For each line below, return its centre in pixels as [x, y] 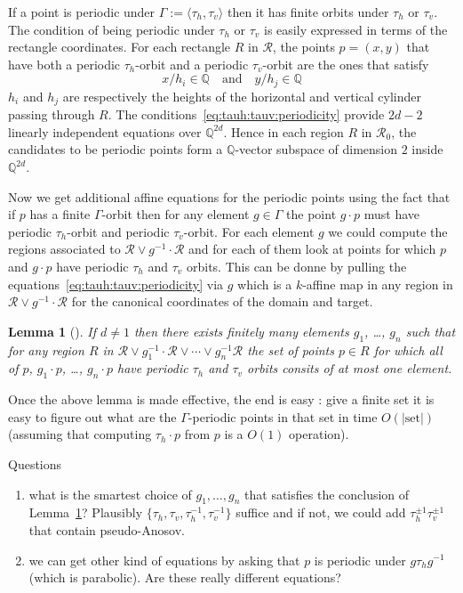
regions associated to [64, 249]
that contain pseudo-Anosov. [107, 529]
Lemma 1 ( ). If [52, 331]
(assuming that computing [80, 434]
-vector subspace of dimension [316, 149]
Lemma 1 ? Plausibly [86, 512]
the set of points [291, 349]
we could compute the [388, 231]
